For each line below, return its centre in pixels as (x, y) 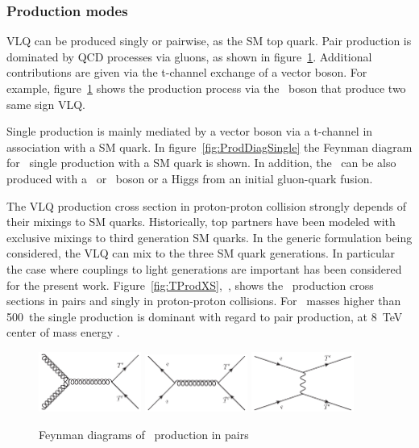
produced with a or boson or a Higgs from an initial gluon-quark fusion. (190, 178)
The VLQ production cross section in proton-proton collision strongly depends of (206, 205)
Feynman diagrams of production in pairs (144, 434)
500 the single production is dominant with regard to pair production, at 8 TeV (205, 316)
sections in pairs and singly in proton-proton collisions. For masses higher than (204, 301)
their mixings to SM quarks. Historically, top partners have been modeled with (201, 222)
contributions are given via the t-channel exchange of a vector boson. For (187, 72)
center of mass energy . (63, 332)
